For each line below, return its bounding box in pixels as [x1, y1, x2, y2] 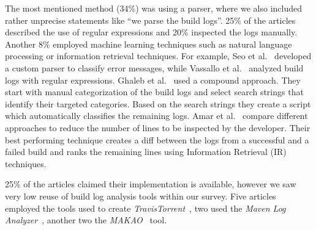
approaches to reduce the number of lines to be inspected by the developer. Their [5, 121, 310, 134]
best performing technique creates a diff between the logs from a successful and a [5, 133, 309, 146]
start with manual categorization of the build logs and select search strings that [5, 85, 304, 98]
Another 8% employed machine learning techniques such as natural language [5, 37, 292, 50]
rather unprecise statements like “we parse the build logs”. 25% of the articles [5, 13, 296, 26]
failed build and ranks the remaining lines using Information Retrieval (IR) [5, 145, 287, 158]
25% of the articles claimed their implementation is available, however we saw [5, 178, 296, 190]
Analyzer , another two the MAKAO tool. [5, 214, 167, 226]
